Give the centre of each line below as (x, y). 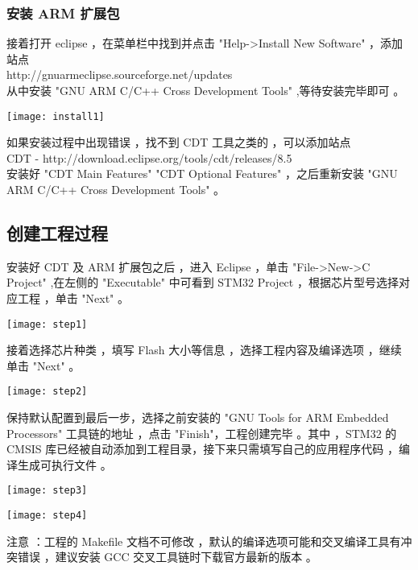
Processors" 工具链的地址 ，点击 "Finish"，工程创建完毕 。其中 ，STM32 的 (202, 433)
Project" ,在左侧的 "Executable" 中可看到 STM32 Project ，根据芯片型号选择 (203, 282)
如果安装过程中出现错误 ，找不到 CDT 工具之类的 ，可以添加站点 (179, 142)
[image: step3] (47, 491)
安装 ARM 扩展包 (63, 12)
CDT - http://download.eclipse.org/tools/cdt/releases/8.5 (149, 157)
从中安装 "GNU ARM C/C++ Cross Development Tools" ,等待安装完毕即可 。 (206, 90)
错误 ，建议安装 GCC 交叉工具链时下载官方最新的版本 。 (167, 557)
